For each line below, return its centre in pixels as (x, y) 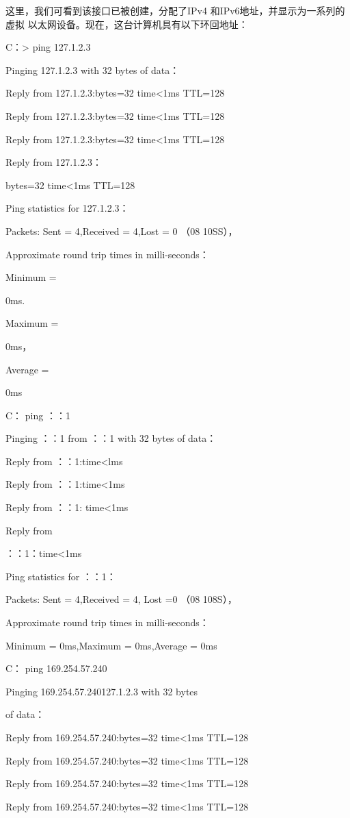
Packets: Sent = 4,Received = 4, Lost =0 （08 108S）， (121, 599)
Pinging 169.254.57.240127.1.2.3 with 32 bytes (102, 691)
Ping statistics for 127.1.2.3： (67, 208)
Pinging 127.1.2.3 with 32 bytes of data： (93, 70)
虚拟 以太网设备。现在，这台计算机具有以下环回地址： (127, 24)
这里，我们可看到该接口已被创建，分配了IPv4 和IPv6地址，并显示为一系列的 (175, 10)
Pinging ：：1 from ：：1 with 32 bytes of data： (111, 438)
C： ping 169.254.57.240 (56, 668)
